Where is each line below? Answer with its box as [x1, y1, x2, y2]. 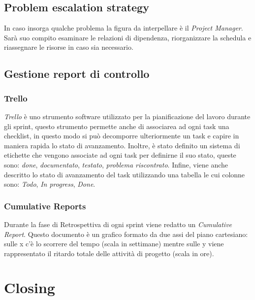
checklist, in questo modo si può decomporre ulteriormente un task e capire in [4, 131, 239, 141]
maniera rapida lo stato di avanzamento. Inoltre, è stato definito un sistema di [4, 140, 240, 150]
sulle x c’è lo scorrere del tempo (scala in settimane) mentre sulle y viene [4, 238, 224, 249]
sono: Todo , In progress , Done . [4, 179, 96, 189]
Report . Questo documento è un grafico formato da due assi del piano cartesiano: [4, 229, 248, 239]
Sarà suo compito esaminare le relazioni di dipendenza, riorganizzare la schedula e [4, 32, 252, 42]
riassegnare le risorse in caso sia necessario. [4, 42, 133, 52]
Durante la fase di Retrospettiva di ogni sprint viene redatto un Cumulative [4, 219, 232, 229]
